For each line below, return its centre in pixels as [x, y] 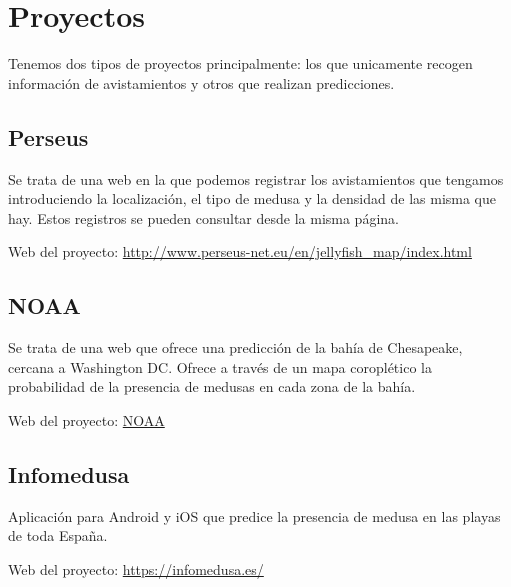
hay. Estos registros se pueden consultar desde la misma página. [203, 217]
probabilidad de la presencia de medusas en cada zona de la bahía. [212, 386]
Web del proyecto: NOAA [86, 419]
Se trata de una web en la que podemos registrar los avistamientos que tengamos [256, 178]
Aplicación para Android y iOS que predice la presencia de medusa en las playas [254, 515]
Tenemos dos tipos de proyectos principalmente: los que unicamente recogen [240, 63]
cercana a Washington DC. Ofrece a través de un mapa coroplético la [220, 366]
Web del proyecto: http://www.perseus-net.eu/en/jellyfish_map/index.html [240, 251]
